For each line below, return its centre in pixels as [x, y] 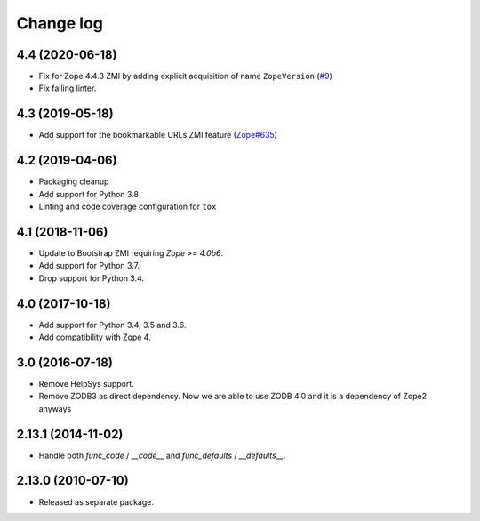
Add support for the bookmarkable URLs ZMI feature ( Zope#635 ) [158, 135]
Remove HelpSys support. [87, 383]
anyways [55, 408]
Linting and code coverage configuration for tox [128, 207]
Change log [60, 23]
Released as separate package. [96, 501]
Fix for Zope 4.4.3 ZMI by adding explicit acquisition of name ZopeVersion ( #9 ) [185, 76]
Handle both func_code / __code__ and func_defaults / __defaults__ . [162, 455]
